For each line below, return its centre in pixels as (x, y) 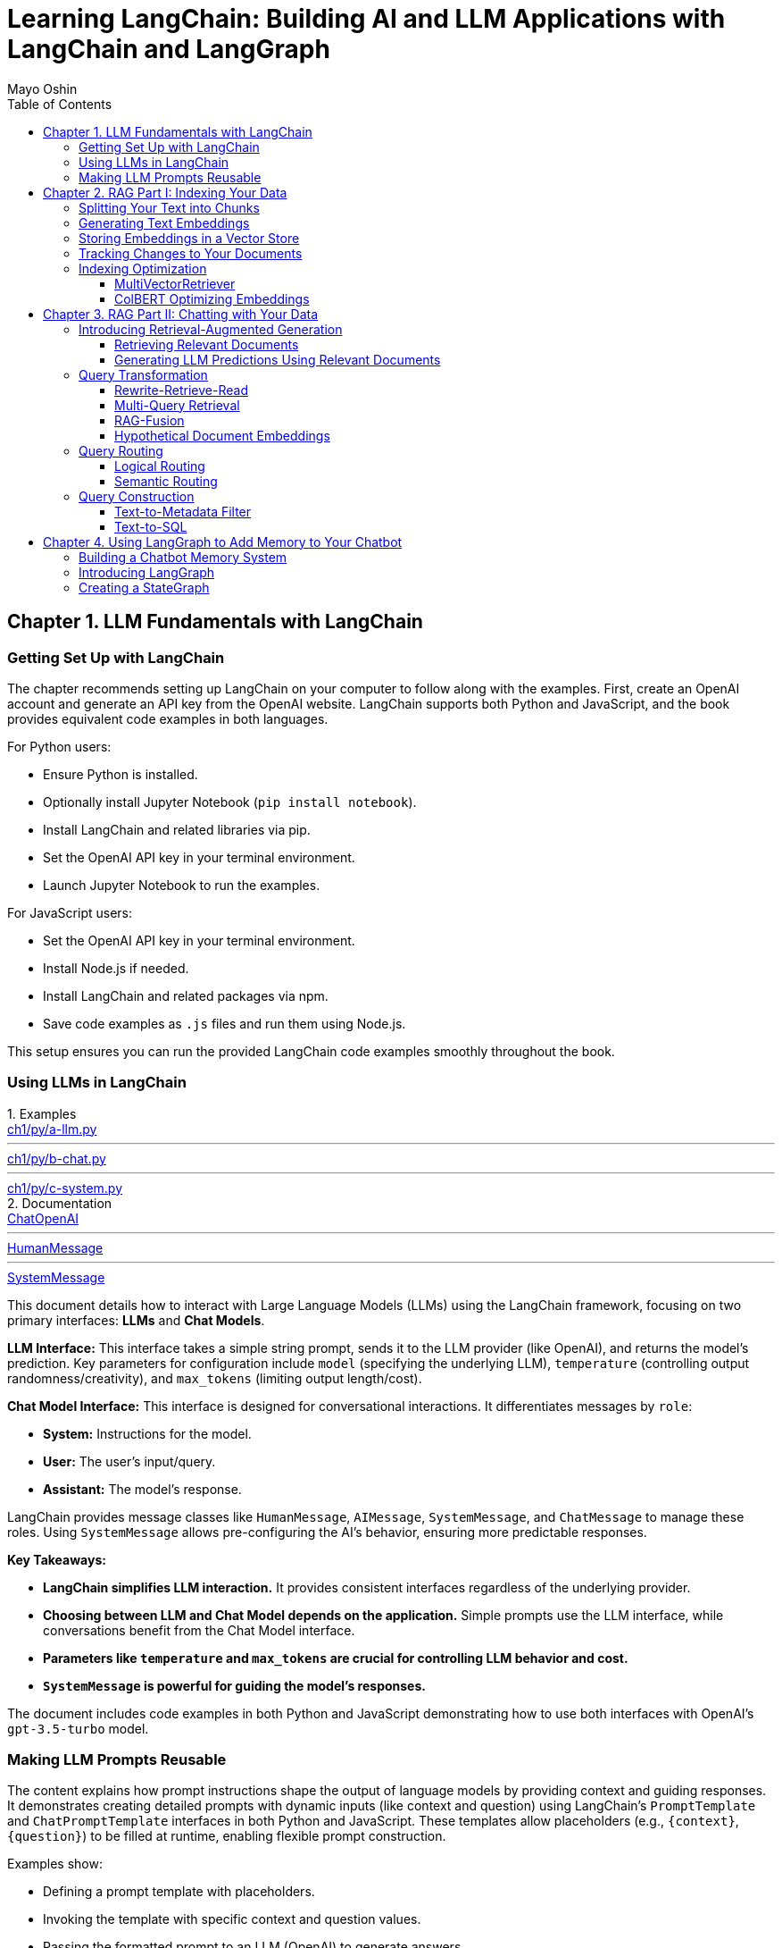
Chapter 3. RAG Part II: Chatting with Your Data (181, 314)
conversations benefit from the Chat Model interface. (199, 1630)
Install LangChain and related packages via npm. (186, 995)
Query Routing (121, 450)
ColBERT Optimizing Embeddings (212, 298)
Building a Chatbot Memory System (183, 557)
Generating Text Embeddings (164, 223)
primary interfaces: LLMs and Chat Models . (136, 1320)
